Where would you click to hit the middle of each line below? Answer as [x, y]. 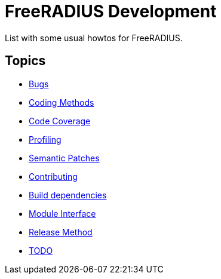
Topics [25, 61]
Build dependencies [68, 195]
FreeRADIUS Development [111, 11]
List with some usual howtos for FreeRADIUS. [94, 38]
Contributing [53, 176]
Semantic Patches [64, 158]
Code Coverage [60, 121]
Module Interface [62, 213]
